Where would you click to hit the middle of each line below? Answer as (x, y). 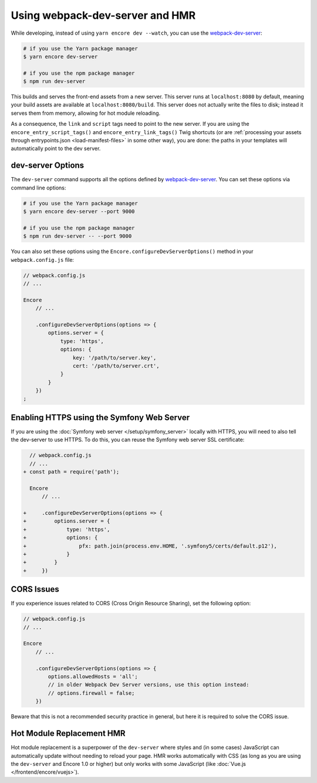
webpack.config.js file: (43, 259)
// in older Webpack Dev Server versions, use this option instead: (149, 685)
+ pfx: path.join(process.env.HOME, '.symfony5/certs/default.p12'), (150, 546)
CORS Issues (35, 589)
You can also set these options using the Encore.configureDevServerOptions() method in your (132, 251)
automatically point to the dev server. (56, 149)
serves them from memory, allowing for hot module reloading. (86, 113)
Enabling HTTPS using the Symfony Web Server (100, 417)
